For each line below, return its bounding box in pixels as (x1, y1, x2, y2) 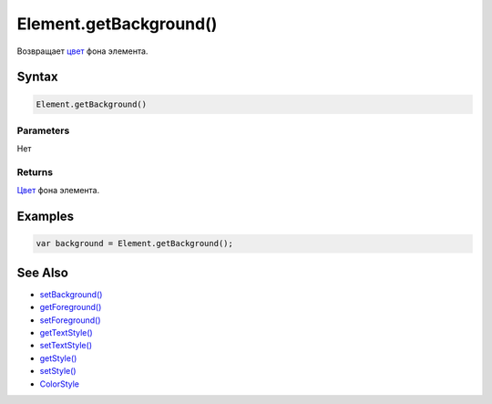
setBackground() (39, 288, 103, 300)
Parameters (16, 124, 70, 137)
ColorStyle (39, 378, 80, 389)
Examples (16, 209, 75, 224)
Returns (16, 166, 54, 179)
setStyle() (39, 366, 77, 377)
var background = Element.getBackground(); (36, 238, 234, 249)
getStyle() (39, 352, 77, 364)
